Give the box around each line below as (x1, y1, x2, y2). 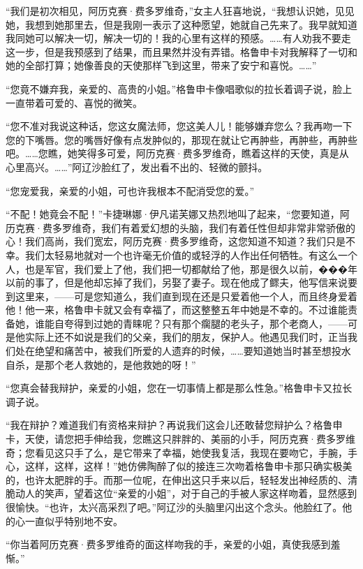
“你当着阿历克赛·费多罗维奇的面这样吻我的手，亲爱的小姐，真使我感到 (6, 537, 331, 552)
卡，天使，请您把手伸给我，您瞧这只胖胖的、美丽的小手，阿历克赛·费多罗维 (6, 431, 355, 446)
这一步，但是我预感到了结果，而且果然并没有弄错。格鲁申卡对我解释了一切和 (6, 44, 357, 59)
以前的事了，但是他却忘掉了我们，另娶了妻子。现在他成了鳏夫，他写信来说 (6, 275, 348, 290)
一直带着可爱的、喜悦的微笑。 (6, 95, 142, 110)
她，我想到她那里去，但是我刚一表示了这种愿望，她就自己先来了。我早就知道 (6, 17, 357, 31)
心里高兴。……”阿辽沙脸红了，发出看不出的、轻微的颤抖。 (6, 159, 268, 174)
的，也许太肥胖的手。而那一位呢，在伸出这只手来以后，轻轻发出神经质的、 (6, 472, 348, 487)
